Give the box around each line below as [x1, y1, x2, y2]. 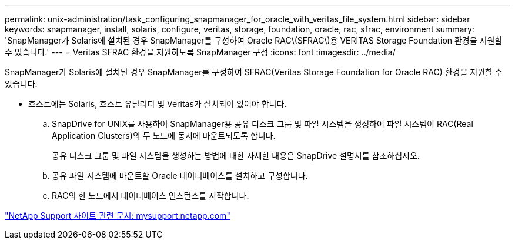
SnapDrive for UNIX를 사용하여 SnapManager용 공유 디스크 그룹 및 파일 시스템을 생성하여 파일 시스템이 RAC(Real [52, 119, 473, 129]
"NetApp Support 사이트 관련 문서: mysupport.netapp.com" [5, 210, 230, 220]
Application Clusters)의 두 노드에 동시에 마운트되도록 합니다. [52, 131, 276, 141]
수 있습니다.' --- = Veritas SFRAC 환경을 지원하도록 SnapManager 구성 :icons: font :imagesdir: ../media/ [5, 47, 396, 57]
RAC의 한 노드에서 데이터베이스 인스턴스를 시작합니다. [52, 190, 249, 200]
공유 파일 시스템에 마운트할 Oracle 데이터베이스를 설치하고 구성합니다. [52, 171, 308, 181]
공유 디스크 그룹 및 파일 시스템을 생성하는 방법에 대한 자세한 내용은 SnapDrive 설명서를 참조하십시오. [52, 151, 420, 161]
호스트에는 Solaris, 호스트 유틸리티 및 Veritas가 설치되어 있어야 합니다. [28, 99, 287, 109]
